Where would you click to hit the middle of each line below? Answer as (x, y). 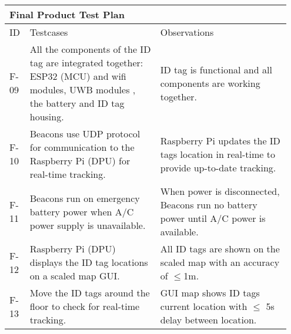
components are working (210, 83)
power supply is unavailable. (88, 225)
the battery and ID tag (77, 103)
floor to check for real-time (85, 306)
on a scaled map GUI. (75, 276)
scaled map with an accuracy (220, 262)
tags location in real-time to (218, 154)
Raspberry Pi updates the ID (220, 140)
